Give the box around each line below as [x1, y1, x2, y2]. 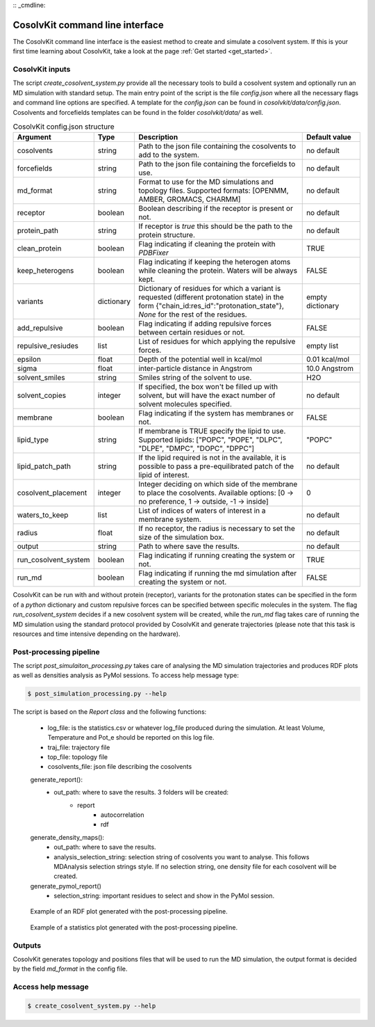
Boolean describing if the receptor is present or [138, 204, 293, 214]
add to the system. [138, 150, 199, 160]
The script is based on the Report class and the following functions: [12, 708, 207, 716]
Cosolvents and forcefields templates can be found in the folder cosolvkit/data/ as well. [12, 108, 264, 116]
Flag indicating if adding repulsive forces [138, 319, 272, 328]
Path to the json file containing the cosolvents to [138, 141, 297, 151]
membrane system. [138, 515, 201, 525]
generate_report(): [30, 775, 83, 783]
